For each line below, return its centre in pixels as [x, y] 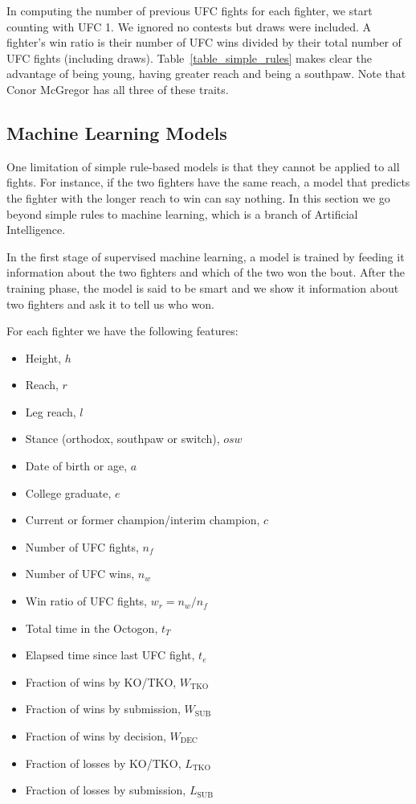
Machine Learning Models [117, 132]
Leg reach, [51, 411]
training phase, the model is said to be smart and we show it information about [203, 287]
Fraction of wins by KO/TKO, [101, 681]
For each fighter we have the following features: [122, 331]
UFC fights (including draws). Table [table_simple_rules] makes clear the [189, 57]
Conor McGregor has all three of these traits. [118, 89]
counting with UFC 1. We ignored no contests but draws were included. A [189, 26]
